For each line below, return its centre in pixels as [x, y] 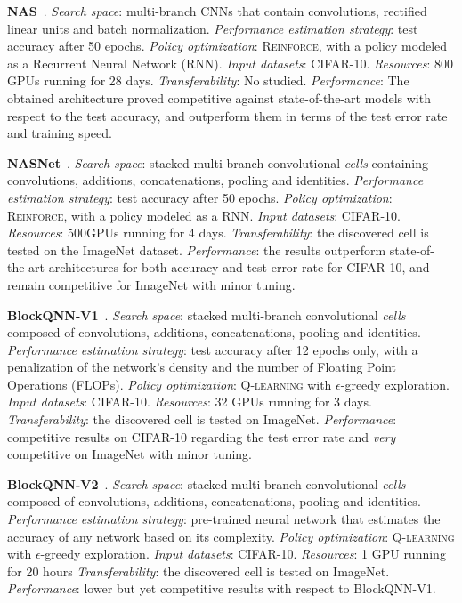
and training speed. [60, 133]
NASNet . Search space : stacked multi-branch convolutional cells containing [218, 162]
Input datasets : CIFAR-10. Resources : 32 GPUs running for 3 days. [190, 402]
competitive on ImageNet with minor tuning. [130, 454]
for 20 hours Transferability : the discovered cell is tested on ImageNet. [199, 571]
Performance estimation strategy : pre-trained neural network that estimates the [224, 519]
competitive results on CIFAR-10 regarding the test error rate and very [202, 436]
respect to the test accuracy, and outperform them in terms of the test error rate [227, 115]
